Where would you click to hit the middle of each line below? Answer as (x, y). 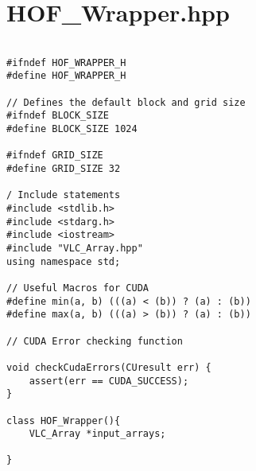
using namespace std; (64, 261)
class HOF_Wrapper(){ (64, 420)
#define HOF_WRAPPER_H (66, 76)
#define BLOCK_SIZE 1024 (72, 129)
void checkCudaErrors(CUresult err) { (109, 367)
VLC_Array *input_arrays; (97, 434)
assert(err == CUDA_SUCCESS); (109, 381)
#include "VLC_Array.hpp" (75, 248)
